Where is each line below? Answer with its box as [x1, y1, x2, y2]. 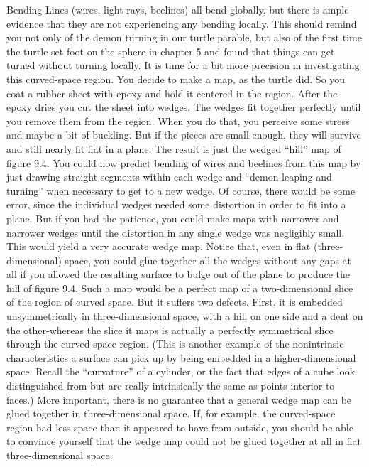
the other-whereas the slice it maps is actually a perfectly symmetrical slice [6, 322, 334, 337]
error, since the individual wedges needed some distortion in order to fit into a [6, 197, 346, 212]
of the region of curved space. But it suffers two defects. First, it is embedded [6, 294, 343, 309]
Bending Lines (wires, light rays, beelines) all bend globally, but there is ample [6, 2, 349, 16]
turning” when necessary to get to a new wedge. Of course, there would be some [6, 183, 356, 198]
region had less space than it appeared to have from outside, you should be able [6, 419, 353, 434]
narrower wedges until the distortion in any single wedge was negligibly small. [6, 225, 345, 240]
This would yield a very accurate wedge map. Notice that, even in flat [6, 239, 311, 254]
